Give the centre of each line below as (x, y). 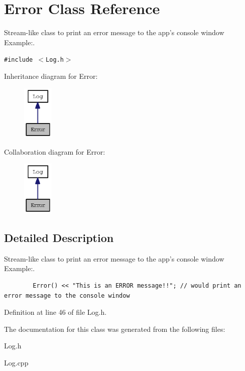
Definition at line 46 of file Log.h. (55, 312)
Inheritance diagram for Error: (51, 76)
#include (19, 60)
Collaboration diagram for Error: (55, 151)
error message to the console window (67, 295)
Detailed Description (59, 237)
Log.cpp (16, 362)
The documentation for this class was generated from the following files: (115, 329)
